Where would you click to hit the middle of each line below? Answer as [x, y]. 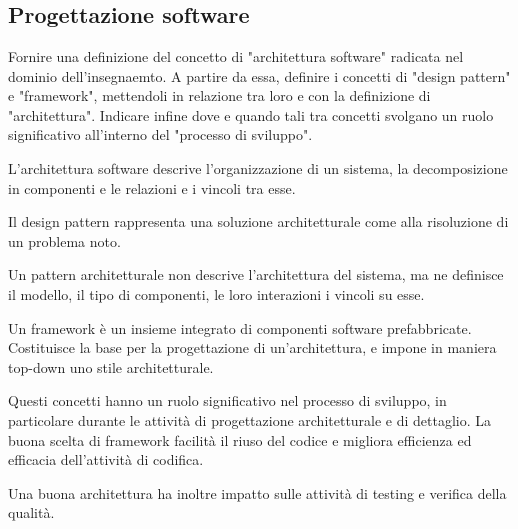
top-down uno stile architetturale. [111, 366]
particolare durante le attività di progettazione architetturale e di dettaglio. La [250, 419]
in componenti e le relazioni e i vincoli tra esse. [152, 187]
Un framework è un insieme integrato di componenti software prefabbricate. [240, 327]
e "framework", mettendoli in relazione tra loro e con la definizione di [219, 95]
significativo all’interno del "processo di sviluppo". [160, 134]
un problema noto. [64, 240]
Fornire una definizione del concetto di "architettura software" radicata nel [236, 56]
